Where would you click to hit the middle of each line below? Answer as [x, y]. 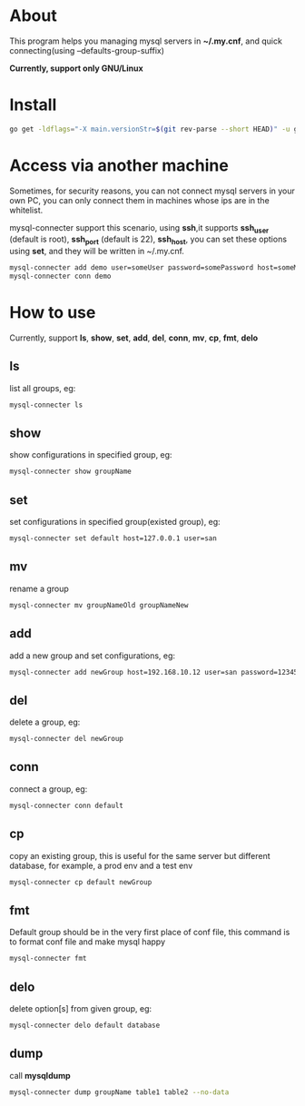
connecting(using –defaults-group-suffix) [87, 50]
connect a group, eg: [49, 789]
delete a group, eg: [45, 722]
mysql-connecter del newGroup [67, 739]
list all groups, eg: [43, 388]
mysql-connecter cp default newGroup [81, 882]
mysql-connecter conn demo [60, 276]
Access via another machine [119, 165]
